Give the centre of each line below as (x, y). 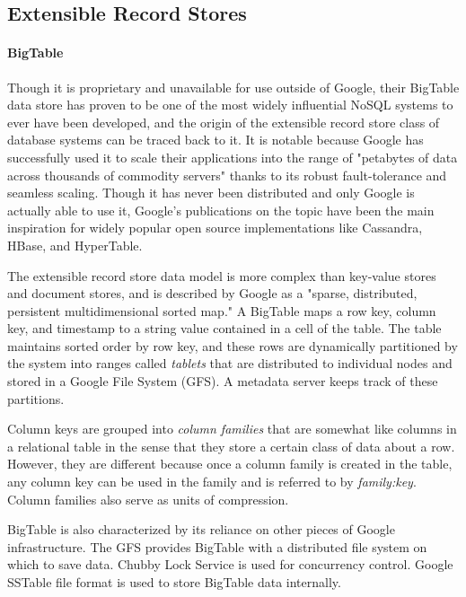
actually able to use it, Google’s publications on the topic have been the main (221, 210)
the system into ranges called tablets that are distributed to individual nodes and (230, 363)
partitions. (36, 398)
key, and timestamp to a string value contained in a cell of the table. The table (224, 328)
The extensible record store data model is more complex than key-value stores (222, 275)
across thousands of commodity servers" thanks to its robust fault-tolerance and (227, 175)
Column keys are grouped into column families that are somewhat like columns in (232, 429)
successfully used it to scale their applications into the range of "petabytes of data (233, 157)
